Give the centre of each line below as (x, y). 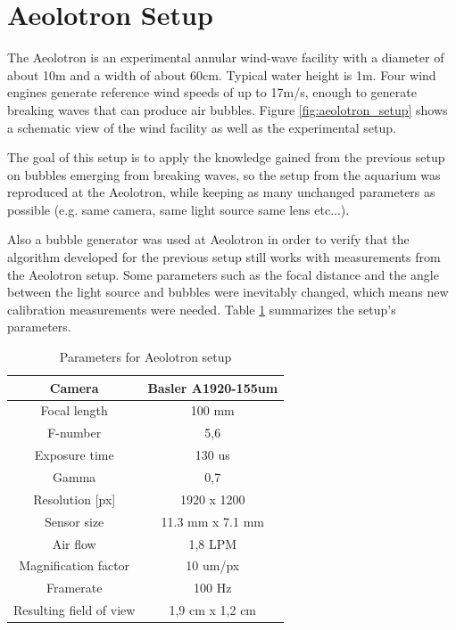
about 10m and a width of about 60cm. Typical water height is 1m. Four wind (222, 74)
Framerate (74, 588)
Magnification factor (75, 565)
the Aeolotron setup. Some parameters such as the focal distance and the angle (223, 274)
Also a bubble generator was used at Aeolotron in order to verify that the (208, 239)
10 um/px (213, 565)
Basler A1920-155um (213, 387)
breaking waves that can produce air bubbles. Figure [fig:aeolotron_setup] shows (228, 109)
